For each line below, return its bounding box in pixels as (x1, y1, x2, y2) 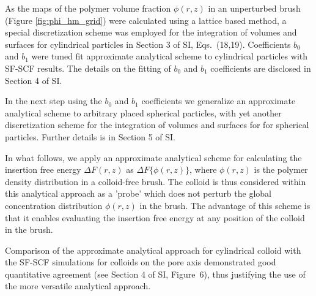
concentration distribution (5, 199, 103, 211)
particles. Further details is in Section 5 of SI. (5, 130, 176, 143)
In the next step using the (5, 94, 102, 107)
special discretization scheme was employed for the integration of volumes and (5, 26, 297, 39)
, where (189, 163, 217, 176)
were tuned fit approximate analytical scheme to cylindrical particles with (31, 50, 308, 63)
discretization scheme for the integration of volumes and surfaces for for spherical (5, 118, 309, 131)
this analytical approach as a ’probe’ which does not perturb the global (5, 187, 271, 200)
